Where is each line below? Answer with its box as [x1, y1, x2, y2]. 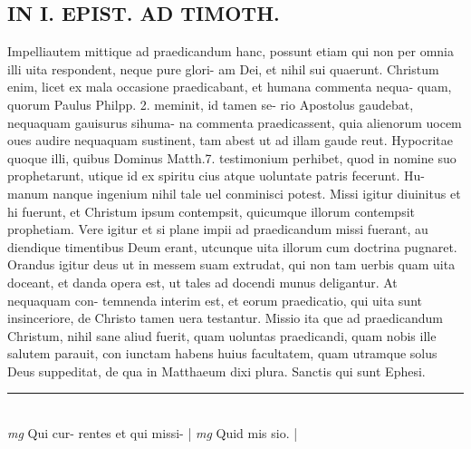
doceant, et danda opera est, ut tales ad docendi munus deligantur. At [7, 272, 398, 291]
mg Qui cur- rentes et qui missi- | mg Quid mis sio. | [7, 424, 298, 443]
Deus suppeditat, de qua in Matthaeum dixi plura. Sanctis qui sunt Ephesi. [7, 361, 426, 380]
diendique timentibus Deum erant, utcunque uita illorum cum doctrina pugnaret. [7, 237, 457, 256]
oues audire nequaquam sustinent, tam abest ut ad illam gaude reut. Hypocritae [7, 131, 453, 150]
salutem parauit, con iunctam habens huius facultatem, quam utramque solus [7, 344, 437, 363]
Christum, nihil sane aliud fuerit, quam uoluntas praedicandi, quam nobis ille [7, 326, 437, 345]
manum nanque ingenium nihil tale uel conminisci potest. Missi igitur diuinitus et [7, 183, 461, 202]
